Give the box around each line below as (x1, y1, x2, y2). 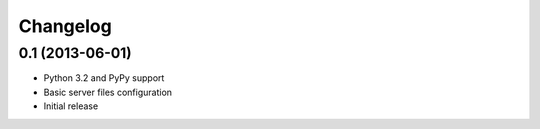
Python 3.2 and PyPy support (43, 72, 165, 84)
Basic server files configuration (43, 86, 173, 98)
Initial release (43, 100, 99, 112)
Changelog (18, 15, 112, 37)
